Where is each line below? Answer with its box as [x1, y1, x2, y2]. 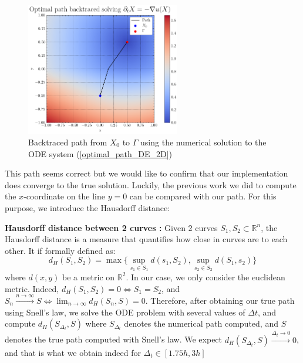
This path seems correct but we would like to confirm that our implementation [5, 167, 288, 179]
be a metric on [62, 270, 115, 283]
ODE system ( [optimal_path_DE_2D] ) [28, 147, 172, 160]
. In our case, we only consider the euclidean [126, 270, 285, 283]
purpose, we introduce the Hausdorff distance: [5, 201, 170, 213]
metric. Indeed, [5, 282, 59, 294]
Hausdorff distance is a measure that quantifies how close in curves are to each [5, 233, 288, 245]
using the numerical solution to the [140, 135, 267, 148]
